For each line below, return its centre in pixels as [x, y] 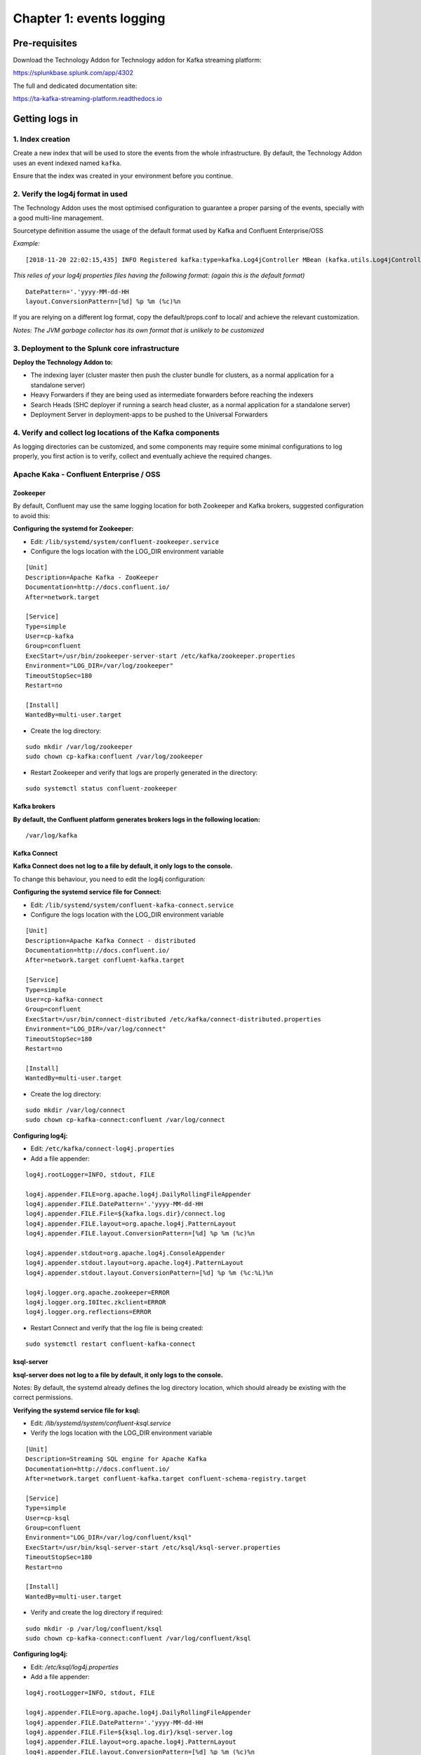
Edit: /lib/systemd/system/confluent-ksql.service [101, 1423]
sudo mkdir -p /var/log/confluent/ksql [94, 1628]
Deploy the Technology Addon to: [63, 362]
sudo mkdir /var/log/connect [75, 1110]
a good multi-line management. [58, 218]
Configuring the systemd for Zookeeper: [73, 529]
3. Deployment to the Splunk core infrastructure [96, 348]
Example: [26, 244]
